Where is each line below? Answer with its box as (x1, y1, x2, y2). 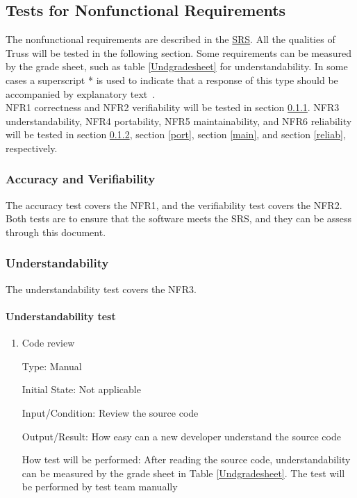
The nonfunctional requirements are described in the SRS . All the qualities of (6, 32, 335, 47)
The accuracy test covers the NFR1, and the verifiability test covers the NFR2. (6, 197, 342, 212)
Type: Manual (22, 358, 82, 373)
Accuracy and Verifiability (6, 170, 156, 188)
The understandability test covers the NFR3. (6, 281, 197, 296)
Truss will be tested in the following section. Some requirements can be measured (6, 45, 351, 60)
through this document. (6, 224, 106, 239)
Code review (22, 335, 75, 350)
